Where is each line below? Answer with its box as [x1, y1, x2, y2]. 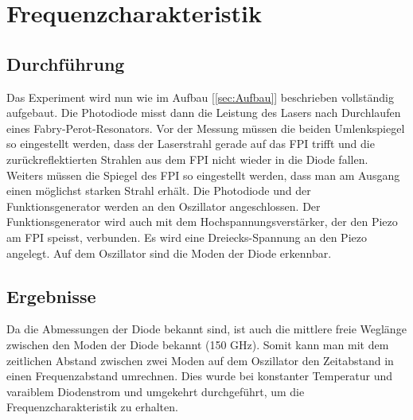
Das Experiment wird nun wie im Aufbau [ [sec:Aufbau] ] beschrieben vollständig [6, 88, 394, 105]
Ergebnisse [6, 283, 96, 308]
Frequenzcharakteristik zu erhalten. [6, 399, 178, 415]
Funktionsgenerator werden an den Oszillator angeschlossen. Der [6, 197, 321, 214]
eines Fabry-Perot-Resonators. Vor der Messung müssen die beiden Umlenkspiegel [6, 119, 405, 136]
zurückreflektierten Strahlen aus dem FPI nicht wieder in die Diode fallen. [6, 150, 368, 167]
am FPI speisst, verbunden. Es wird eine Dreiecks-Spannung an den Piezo [6, 228, 367, 245]
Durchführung [6, 51, 125, 76]
